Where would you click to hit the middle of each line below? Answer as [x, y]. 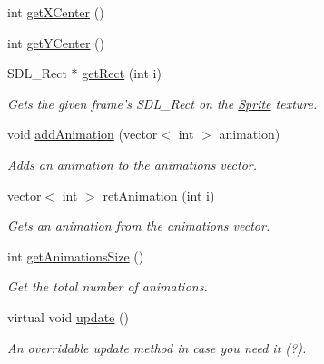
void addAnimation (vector [83, 134]
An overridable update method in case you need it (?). [157, 347]
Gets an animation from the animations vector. [139, 226]
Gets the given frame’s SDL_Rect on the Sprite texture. [162, 103]
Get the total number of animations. [108, 286]
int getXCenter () [56, 12]
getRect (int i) [122, 73]
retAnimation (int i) [159, 195]
